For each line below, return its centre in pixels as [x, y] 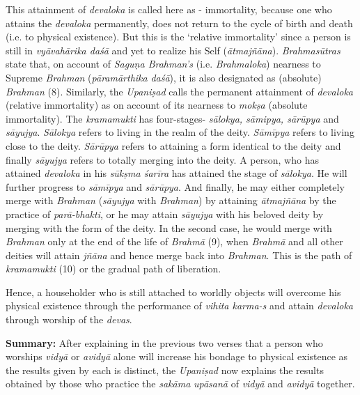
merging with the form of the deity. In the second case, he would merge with [169, 227]
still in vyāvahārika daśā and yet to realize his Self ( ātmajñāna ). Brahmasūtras [173, 50]
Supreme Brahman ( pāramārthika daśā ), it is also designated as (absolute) [164, 77]
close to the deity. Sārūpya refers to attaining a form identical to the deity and [173, 145]
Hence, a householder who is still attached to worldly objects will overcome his [173, 292]
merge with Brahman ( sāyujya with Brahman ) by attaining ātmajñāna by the [171, 200]
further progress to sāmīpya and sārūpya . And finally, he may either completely [175, 186]
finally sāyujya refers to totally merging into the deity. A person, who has [162, 159]
